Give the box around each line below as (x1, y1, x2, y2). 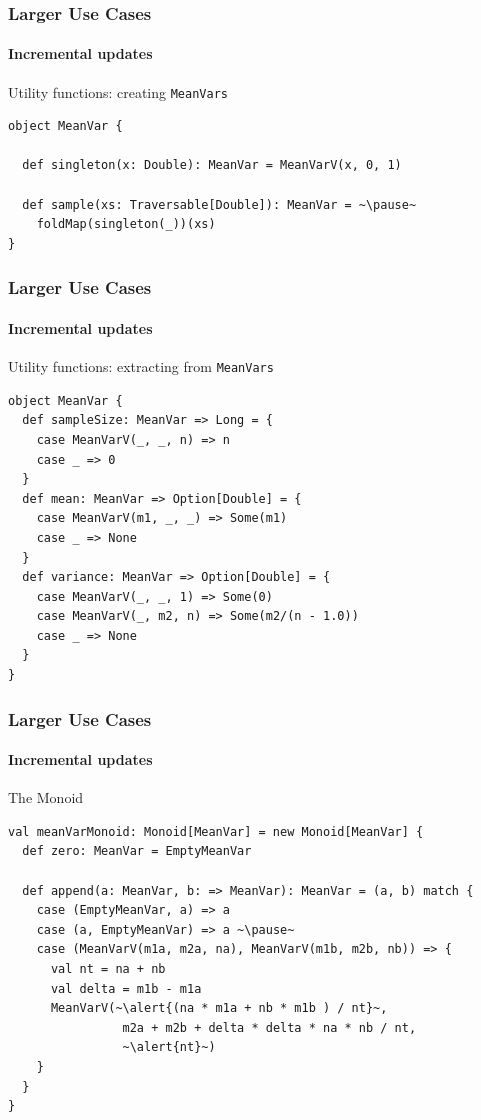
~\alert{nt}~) (122, 1040, 216, 1055)
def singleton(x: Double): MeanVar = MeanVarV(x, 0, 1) (22, 158, 402, 173)
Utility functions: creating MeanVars (8, 81, 228, 102)
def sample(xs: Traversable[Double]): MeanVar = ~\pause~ (22, 197, 417, 212)
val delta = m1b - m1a (50, 981, 202, 996)
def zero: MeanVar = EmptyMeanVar (22, 844, 252, 859)
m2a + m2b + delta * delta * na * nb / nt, (122, 1020, 417, 1035)
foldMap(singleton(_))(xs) (36, 217, 216, 232)
